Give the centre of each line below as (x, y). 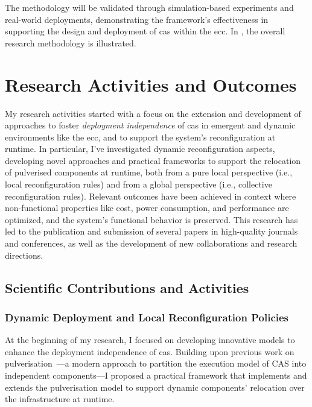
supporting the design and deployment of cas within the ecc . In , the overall (145, 31)
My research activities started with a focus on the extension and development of (153, 113)
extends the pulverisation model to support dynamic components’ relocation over (155, 387)
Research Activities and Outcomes (151, 84)
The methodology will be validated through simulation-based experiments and (149, 7)
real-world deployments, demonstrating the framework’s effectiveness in (137, 19)
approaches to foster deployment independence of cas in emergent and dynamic (150, 125)
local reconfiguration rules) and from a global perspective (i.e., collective (138, 184)
